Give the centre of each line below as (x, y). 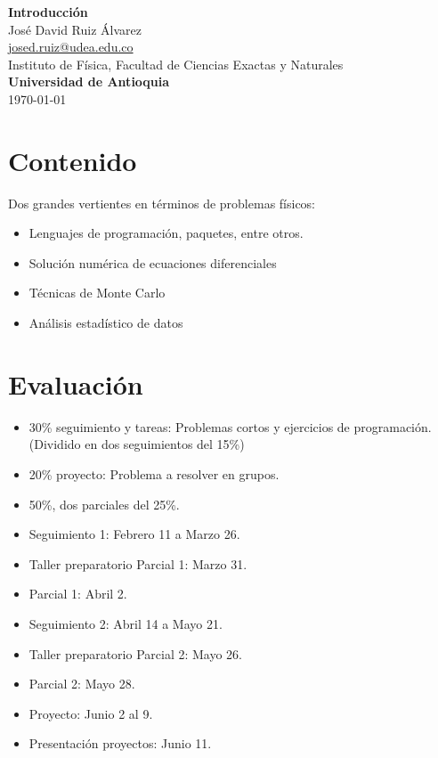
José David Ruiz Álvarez (75, 29)
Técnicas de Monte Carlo (97, 293)
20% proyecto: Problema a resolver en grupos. (154, 473)
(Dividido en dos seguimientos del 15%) (137, 444)
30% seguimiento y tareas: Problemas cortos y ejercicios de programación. (230, 426)
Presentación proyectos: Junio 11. (120, 743)
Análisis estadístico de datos (106, 323)
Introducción (48, 12)
